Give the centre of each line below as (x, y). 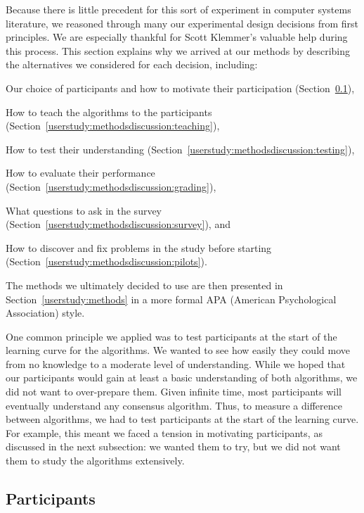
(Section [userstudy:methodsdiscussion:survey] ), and (118, 224)
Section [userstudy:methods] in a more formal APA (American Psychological (171, 299)
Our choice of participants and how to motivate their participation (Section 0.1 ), (180, 88)
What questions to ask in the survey (84, 210)
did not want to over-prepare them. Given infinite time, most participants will (174, 392)
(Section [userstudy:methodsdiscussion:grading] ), (111, 186)
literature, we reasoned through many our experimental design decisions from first (182, 23)
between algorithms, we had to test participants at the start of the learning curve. (182, 419)
